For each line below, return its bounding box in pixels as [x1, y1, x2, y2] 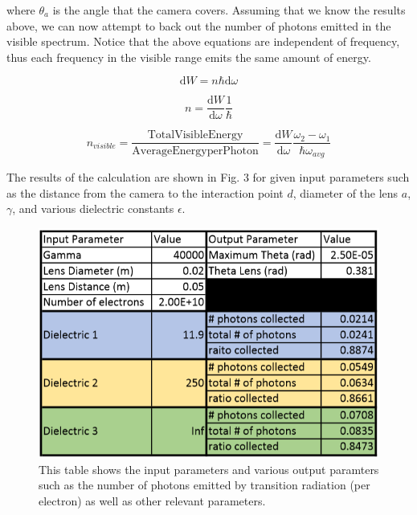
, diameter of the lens [292, 184, 399, 201]
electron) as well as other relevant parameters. [39, 493, 266, 509]
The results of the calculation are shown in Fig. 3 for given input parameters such [6, 168, 410, 185]
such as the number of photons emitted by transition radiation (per [39, 476, 370, 493]
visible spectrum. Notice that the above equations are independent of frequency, [6, 33, 400, 50]
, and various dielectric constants [12, 200, 174, 217]
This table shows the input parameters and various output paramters [39, 460, 379, 477]
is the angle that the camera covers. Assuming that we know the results [52, 2, 406, 18]
